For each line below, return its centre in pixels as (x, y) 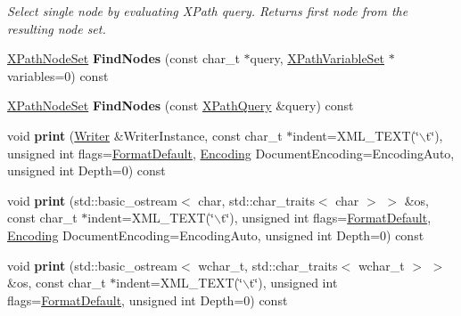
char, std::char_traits (256, 200)
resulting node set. (57, 28)
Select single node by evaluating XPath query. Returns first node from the (208, 11)
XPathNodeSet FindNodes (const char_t (123, 58)
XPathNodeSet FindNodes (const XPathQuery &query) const (181, 105)
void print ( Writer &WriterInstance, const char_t (145, 135)
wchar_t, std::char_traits (268, 265)
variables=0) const (58, 75)
